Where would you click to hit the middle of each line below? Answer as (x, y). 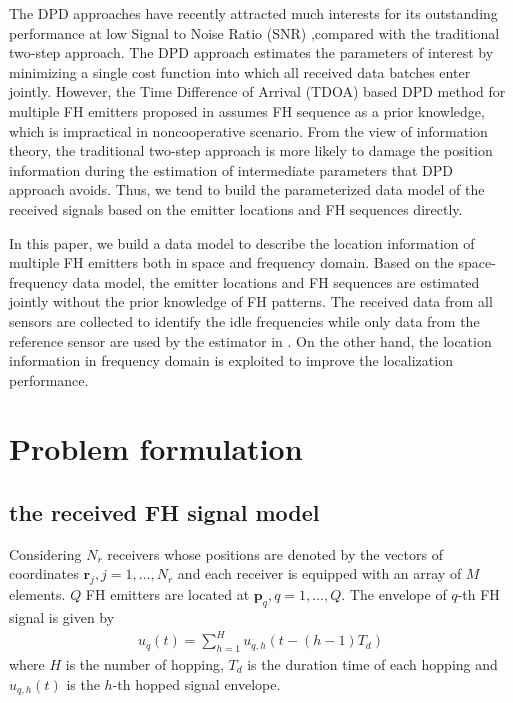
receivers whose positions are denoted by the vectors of (275, 553)
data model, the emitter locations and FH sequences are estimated (276, 281)
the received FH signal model (164, 512)
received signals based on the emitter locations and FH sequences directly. (236, 208)
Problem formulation (156, 448)
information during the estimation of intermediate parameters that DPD (231, 169)
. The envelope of (394, 594)
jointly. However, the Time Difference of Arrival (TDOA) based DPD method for (257, 91)
